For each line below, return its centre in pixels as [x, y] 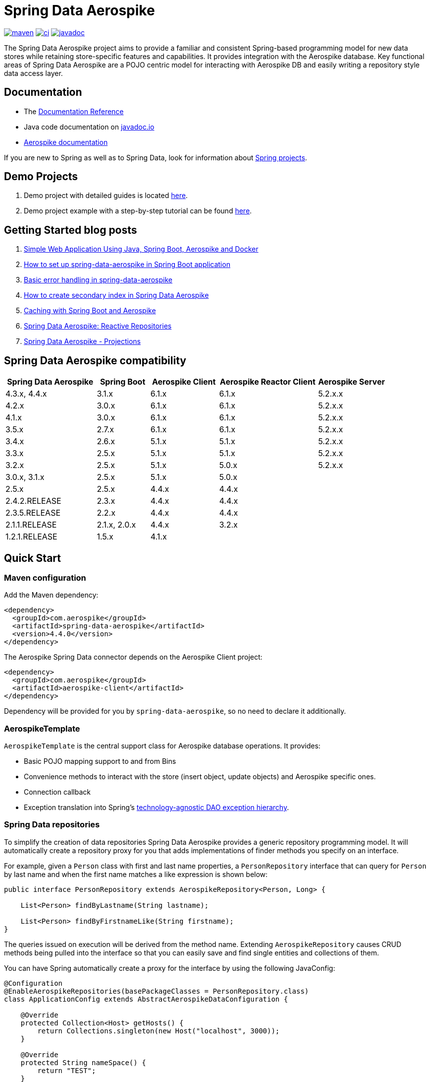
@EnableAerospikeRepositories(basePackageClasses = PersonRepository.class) [157, 991]
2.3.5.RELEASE [33, 513]
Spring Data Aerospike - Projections [82, 341]
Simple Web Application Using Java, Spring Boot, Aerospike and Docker [141, 249]
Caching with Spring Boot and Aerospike [90, 311]
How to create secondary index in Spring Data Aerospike [116, 295]
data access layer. [33, 73]
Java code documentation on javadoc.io [89, 127]
